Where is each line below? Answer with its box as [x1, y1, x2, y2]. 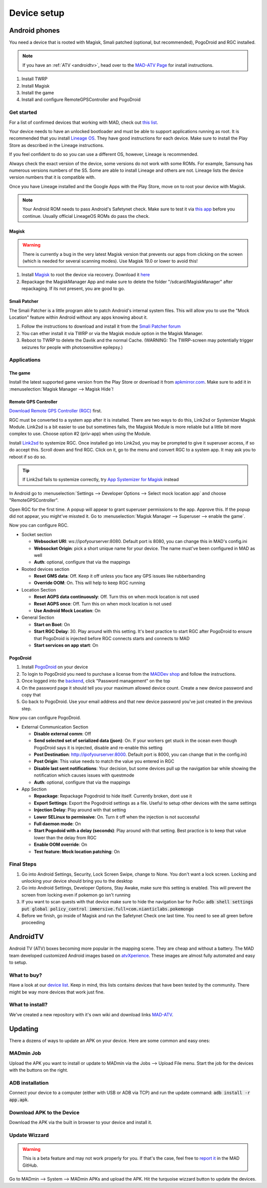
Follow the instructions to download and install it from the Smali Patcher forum [21, 323, 181, 329]
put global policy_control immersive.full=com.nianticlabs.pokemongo [21, 906, 194, 912]
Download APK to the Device [9, 1109, 80, 1116]
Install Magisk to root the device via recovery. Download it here [21, 272, 150, 278]
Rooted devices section [21, 566, 70, 572]
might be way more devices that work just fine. [9, 989, 105, 995]
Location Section [21, 587, 56, 593]
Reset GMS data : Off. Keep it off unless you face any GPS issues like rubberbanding [34, 573, 205, 579]
